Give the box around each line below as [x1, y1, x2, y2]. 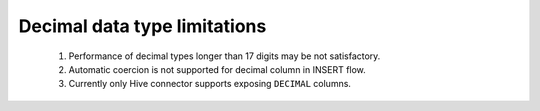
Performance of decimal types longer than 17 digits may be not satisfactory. [68, 50, 381, 62]
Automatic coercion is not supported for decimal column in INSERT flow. [68, 63, 367, 75]
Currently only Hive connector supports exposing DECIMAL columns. [68, 78, 352, 90]
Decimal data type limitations [18, 15, 267, 37]
